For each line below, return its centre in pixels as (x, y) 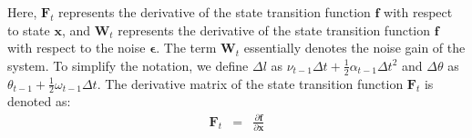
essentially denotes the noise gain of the (354, 48)
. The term (186, 48)
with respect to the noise (77, 48)
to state (29, 30)
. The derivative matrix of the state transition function (250, 83)
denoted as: (39, 101)
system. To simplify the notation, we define (128, 65)
